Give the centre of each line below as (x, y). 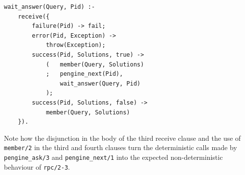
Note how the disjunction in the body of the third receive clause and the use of (122, 138)
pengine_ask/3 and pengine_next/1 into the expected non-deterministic (113, 157)
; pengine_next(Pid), (84, 74)
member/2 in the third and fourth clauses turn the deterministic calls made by (121, 147)
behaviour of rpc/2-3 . (37, 166)
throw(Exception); (76, 45)
